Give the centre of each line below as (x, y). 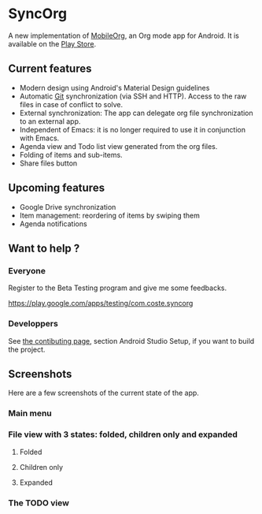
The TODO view (39, 503)
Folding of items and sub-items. (71, 155)
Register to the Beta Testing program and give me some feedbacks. (118, 288)
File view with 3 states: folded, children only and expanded (123, 434)
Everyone (27, 270)
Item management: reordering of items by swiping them (110, 215)
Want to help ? (44, 248)
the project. (27, 349)
